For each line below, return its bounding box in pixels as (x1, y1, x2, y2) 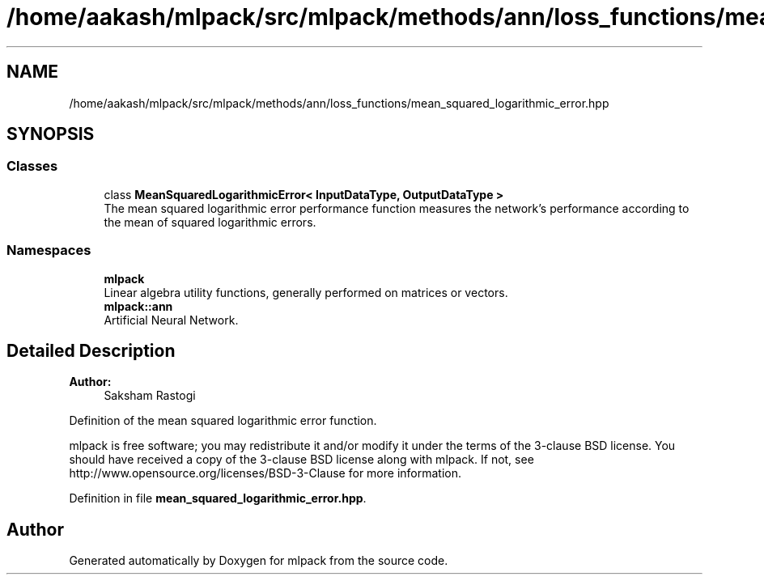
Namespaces (6, 242, 91, 259)
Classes (6, 158, 58, 175)
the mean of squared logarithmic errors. (104, 214, 316, 229)
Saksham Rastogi (104, 388, 196, 403)
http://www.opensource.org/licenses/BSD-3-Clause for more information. (69, 466, 461, 481)
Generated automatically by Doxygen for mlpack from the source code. (69, 553, 448, 568)
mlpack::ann (104, 299, 173, 313)
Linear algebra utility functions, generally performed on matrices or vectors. (104, 285, 508, 299)
